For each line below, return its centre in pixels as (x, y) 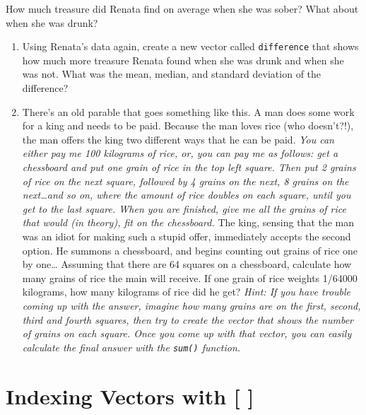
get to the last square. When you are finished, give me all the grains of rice (184, 208)
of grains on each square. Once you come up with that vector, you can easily (187, 333)
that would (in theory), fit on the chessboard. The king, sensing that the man (188, 222)
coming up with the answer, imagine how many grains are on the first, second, (191, 305)
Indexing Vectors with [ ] (130, 396)
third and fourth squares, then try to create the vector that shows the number (188, 319)
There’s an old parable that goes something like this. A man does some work (188, 111)
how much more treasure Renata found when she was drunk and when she (183, 60)
